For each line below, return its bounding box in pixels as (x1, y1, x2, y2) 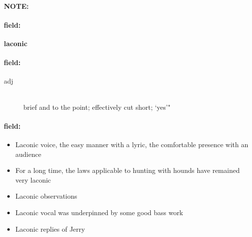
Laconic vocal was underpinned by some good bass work (15, 207, 183, 217)
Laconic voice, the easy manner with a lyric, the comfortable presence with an (15, 139, 249, 149)
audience (15, 149, 41, 159)
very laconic (15, 174, 51, 185)
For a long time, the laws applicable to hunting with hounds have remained (15, 165, 240, 175)
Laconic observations (15, 191, 77, 201)
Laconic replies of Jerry (15, 223, 85, 234)
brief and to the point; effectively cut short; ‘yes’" (23, 102, 171, 112)
